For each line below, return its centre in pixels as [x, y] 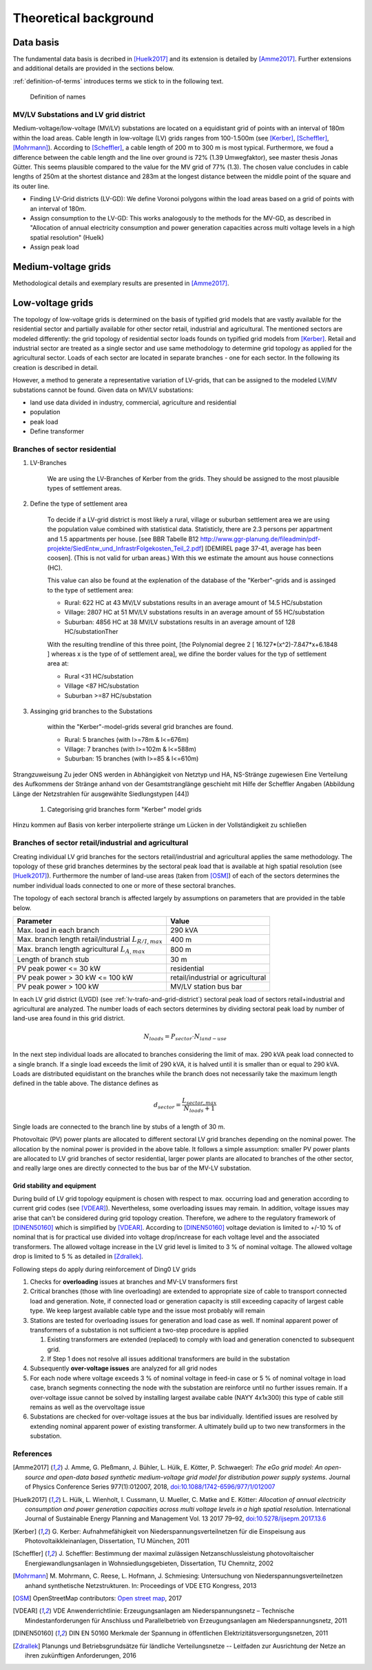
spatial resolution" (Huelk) [67, 237]
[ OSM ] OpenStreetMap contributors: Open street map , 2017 [97, 1598]
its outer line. [31, 186]
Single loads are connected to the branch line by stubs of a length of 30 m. [119, 1126]
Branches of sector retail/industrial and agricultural [101, 843]
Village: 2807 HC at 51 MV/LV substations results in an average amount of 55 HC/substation [195, 612]
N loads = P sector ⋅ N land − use [185, 1037]
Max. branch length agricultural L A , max [81, 950]
